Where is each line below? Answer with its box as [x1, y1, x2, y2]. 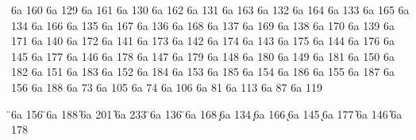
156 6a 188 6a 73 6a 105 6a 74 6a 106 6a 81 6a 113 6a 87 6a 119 [11, 78, 322, 95]
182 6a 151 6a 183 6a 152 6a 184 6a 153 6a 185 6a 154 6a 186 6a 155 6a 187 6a [11, 63, 395, 80]
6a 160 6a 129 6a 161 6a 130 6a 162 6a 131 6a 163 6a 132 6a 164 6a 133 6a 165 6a [11, 2, 410, 17]
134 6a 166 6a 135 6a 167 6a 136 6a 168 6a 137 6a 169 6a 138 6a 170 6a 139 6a [11, 17, 395, 33]
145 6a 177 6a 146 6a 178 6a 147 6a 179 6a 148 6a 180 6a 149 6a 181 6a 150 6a [11, 47, 395, 64]
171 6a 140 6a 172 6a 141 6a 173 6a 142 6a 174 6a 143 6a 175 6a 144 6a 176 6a [11, 32, 395, 49]
